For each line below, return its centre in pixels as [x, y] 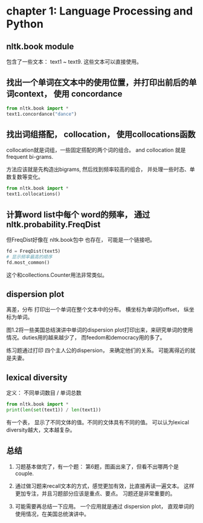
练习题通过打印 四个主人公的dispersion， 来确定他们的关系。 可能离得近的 [98, 350]
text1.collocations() [34, 194]
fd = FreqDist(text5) [34, 251]
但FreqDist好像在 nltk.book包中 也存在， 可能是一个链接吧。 [81, 239]
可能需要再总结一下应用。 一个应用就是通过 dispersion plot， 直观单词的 [105, 506]
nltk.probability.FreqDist [53, 225]
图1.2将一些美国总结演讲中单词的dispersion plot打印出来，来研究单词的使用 [100, 330]
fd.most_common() [28, 262]
